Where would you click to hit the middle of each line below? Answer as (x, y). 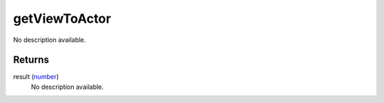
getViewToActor (62, 18)
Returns (31, 60)
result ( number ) (36, 77)
